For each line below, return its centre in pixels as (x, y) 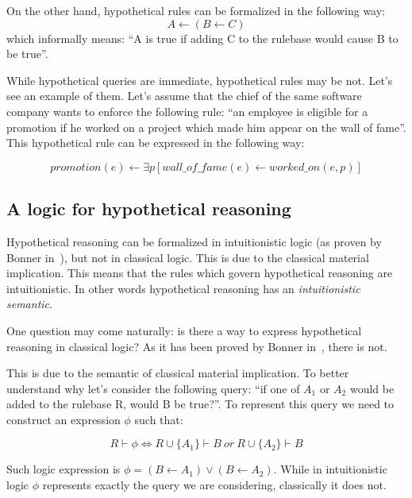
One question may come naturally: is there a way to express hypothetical (184, 330)
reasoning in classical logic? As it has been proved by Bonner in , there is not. (197, 346)
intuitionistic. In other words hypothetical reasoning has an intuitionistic (183, 288)
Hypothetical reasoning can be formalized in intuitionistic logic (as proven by (194, 241)
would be (372, 388)
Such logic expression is (64, 469)
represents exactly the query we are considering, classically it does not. (214, 485)
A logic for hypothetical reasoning (149, 208)
